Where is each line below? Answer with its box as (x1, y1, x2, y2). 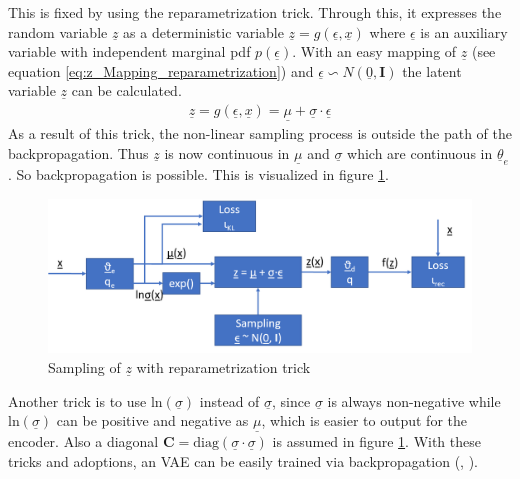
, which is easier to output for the (261, 410, 467, 431)
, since (272, 390, 311, 411)
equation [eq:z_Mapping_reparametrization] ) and (8, 60, 314, 81)
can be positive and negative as (56, 410, 249, 431)
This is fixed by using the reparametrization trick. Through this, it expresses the (8, 2, 502, 22)
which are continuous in (347, 142, 493, 163)
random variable (8, 21, 108, 42)
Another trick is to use (8, 390, 147, 411)
